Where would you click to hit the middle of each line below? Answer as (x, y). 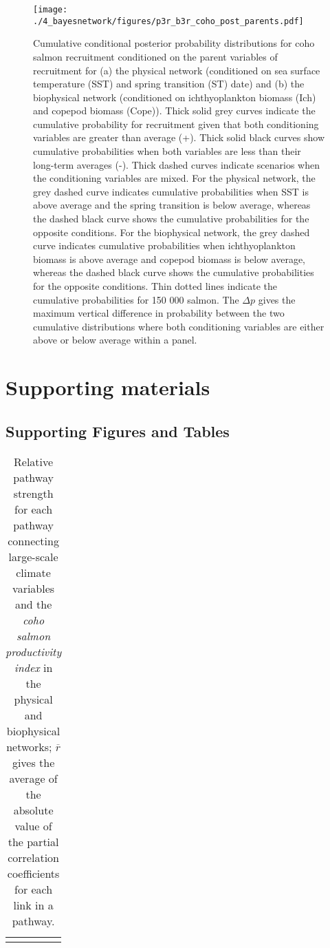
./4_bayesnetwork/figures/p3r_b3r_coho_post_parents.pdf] (168, 21)
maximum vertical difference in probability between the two (159, 313)
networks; (29, 746)
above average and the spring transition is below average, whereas (172, 205)
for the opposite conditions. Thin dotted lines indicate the (155, 286)
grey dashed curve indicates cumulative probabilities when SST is (171, 191)
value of (33, 825)
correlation (33, 857)
